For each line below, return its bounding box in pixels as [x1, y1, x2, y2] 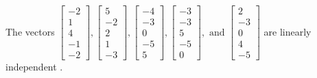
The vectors [5, 24, 55, 38]
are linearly [263, 24, 312, 38]
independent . [5, 60, 63, 74]
